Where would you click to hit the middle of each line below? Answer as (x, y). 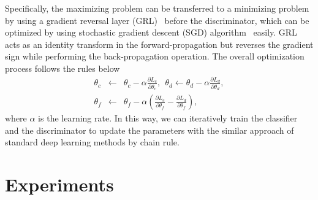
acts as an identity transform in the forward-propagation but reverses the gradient (159, 44)
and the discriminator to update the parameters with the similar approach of (150, 130)
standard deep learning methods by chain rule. (92, 142)
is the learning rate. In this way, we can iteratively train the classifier (168, 118)
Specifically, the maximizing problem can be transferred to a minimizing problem (157, 8)
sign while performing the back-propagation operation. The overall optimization (155, 56)
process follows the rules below (62, 68)
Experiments (59, 184)
